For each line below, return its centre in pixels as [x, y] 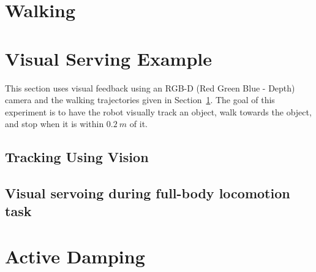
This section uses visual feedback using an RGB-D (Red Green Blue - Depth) [150, 87]
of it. [138, 124]
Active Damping [75, 256]
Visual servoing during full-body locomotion [148, 193]
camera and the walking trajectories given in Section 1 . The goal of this [140, 100]
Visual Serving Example [108, 58]
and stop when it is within [55, 124]
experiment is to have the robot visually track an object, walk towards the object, [158, 111]
